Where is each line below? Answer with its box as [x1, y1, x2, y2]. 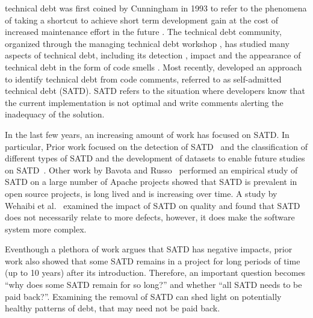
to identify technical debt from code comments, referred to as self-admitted [5, 72, 282, 85]
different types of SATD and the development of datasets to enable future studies [5, 152, 305, 164]
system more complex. [5, 222, 87, 235]
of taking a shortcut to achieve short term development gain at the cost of [5, 13, 279, 26]
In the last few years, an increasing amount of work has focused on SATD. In [5, 128, 290, 140]
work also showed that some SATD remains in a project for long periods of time [5, 254, 300, 267]
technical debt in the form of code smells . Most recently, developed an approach [5, 60, 302, 73]
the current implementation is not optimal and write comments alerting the [5, 96, 284, 108]
